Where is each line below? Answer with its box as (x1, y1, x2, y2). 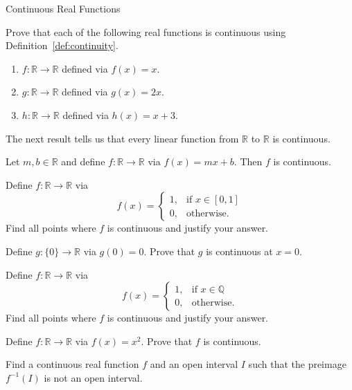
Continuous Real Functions (6, 1, 121, 15)
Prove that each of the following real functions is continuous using (6, 24, 286, 39)
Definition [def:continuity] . (6, 38, 118, 53)
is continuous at (206, 243, 273, 258)
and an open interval (150, 357, 238, 371)
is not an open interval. (44, 370, 143, 384)
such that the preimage (248, 357, 346, 371)
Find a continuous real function (6, 357, 139, 371)
